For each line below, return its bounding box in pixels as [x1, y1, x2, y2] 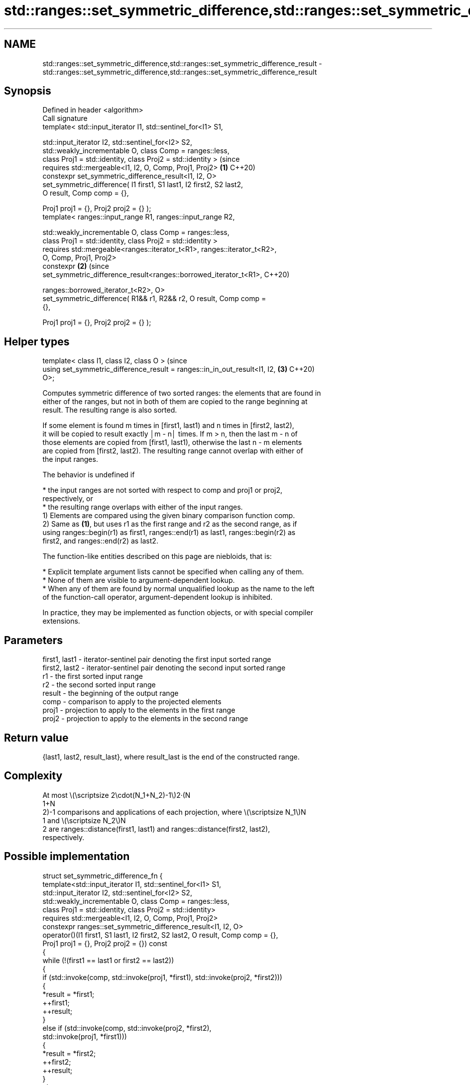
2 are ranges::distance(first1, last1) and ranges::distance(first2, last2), [42, 824, 270, 833]
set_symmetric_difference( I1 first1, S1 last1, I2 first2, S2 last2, [42, 180, 243, 189]
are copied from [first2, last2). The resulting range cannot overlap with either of [42, 446, 303, 455]
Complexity [4, 769, 63, 782]
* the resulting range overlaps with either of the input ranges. [42, 503, 243, 512]
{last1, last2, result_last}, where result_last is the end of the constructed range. [42, 752, 300, 761]
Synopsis [4, 85, 51, 98]
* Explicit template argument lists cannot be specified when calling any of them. [42, 567, 304, 576]
